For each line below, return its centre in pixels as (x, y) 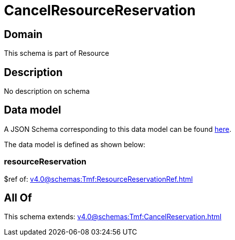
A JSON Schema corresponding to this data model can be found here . (118, 129)
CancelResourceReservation (100, 10)
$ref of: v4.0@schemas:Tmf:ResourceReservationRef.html (98, 179)
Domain (23, 34)
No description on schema (47, 91)
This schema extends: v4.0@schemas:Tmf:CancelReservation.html (113, 217)
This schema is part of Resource (57, 53)
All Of (18, 198)
